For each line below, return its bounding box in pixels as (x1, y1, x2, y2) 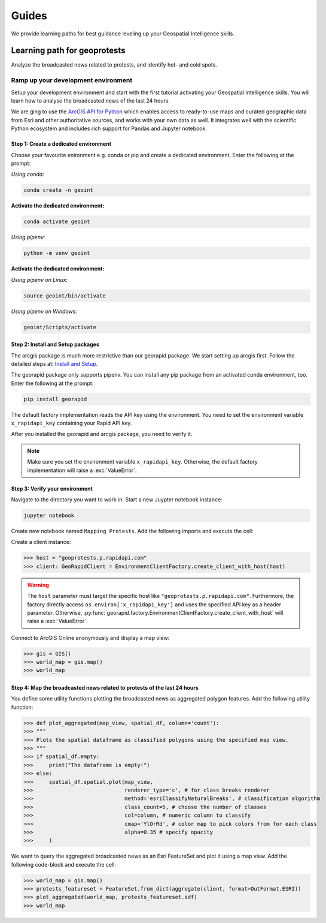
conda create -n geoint (23, 187, 94, 194)
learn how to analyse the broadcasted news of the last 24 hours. (11, 97, 170, 104)
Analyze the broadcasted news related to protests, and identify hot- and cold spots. (11, 61, 218, 68)
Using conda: (11, 171, 44, 178)
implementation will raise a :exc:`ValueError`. (27, 467, 137, 474)
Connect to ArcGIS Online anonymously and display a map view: (11, 634, 170, 641)
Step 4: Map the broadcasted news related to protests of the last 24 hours (11, 684, 199, 692)
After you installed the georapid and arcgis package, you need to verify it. (11, 431, 193, 438)
